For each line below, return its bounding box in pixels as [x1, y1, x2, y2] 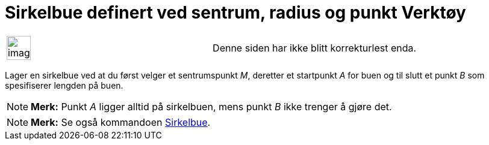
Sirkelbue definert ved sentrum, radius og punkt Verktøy [5, 2, 466, 23]
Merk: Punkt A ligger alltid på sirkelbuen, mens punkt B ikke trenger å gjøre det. [31, 100, 392, 113]
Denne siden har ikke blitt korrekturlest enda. [213, 41, 417, 54]
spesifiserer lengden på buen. [5, 80, 123, 90]
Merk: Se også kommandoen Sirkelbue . [31, 116, 211, 128]
